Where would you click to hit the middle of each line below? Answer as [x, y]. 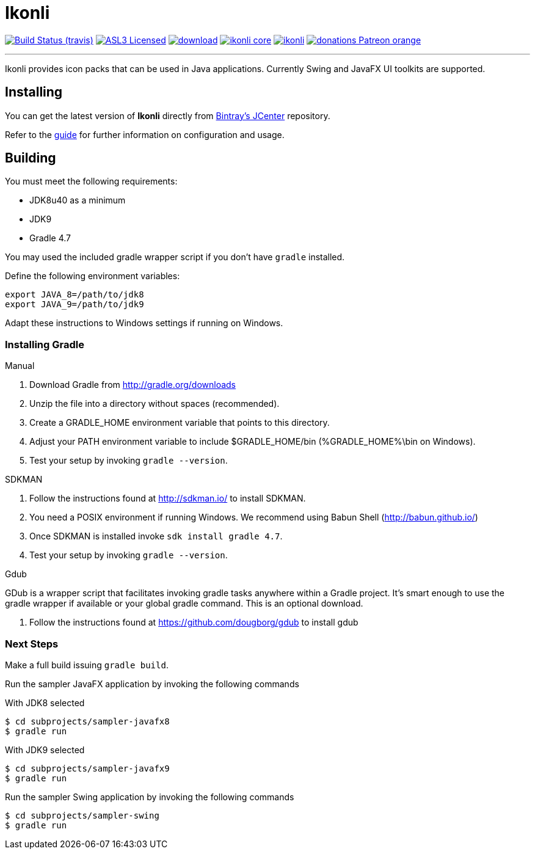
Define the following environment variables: [93, 276]
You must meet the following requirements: [91, 181]
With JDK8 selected [45, 703]
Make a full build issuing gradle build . [87, 665]
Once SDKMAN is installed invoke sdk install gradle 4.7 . [156, 536]
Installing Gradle [45, 344]
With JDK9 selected [45, 750]
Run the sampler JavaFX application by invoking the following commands [152, 684]
